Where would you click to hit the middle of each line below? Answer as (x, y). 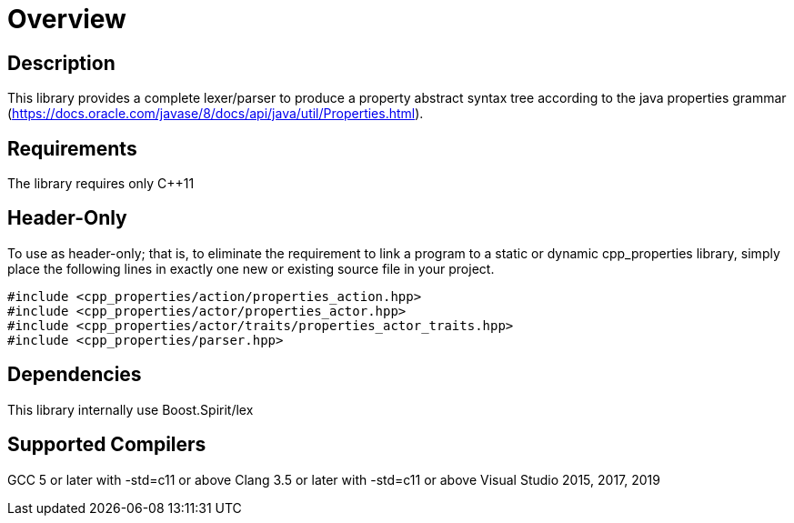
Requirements (72, 148)
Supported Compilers (107, 445)
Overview (67, 19)
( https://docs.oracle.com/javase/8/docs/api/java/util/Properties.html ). (216, 114)
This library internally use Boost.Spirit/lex (131, 409)
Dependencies (75, 375)
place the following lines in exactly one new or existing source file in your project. (251, 268)
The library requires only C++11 (101, 184)
